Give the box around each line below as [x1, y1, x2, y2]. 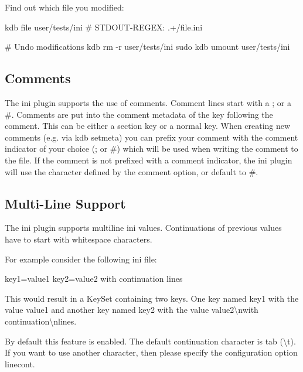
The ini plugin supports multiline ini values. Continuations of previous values [5, 221, 282, 234]
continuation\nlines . [5, 315, 77, 327]
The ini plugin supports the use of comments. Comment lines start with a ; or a [5, 96, 291, 108]
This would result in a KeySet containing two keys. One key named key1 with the [5, 292, 299, 304]
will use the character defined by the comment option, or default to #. [5, 165, 258, 178]
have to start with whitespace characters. [5, 233, 152, 245]
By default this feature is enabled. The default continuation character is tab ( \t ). [5, 335, 296, 347]
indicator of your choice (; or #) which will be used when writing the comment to [5, 142, 298, 155]
